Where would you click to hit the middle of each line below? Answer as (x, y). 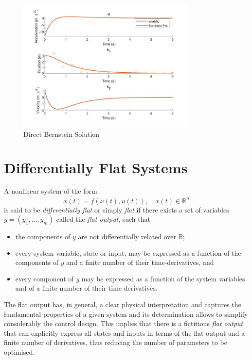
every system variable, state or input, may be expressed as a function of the (128, 253)
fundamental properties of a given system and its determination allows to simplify (126, 314)
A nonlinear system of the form (51, 190)
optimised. (19, 352)
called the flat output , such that (103, 219)
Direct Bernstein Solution (62, 134)
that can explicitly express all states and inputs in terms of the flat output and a (125, 333)
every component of (45, 278)
